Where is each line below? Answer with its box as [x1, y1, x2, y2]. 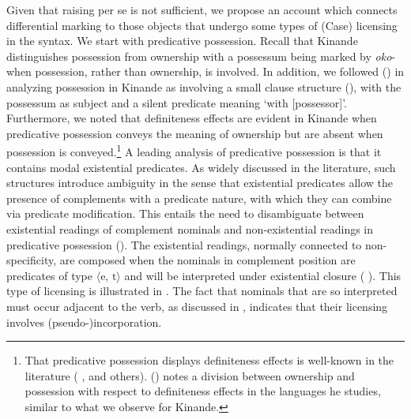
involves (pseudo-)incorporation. [6, 313, 162, 330]
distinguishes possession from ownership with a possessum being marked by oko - [6, 47, 395, 64]
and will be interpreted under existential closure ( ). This [124, 267, 402, 283]
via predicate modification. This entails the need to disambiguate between [6, 205, 364, 222]
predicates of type [6, 267, 93, 283]
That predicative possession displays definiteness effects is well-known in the [25, 352, 394, 368]
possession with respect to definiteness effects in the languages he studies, [25, 383, 381, 399]
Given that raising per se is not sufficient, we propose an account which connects [6, 2, 398, 17]
